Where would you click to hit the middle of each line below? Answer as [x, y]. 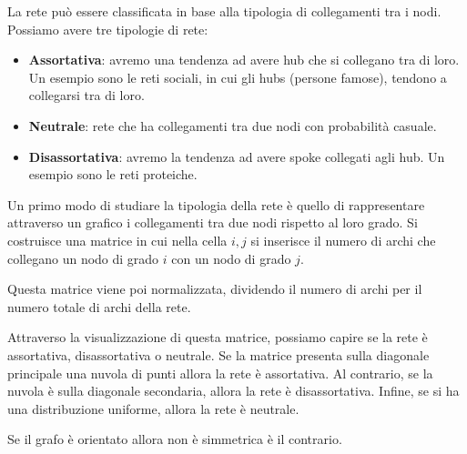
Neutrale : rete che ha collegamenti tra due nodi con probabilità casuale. [233, 125]
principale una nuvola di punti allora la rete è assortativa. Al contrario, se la [220, 373]
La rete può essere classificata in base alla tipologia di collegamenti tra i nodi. [224, 11]
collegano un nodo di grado [83, 258]
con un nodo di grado [231, 258]
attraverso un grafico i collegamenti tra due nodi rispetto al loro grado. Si [213, 222]
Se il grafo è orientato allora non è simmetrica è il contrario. [175, 439]
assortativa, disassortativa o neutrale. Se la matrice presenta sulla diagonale [218, 354]
